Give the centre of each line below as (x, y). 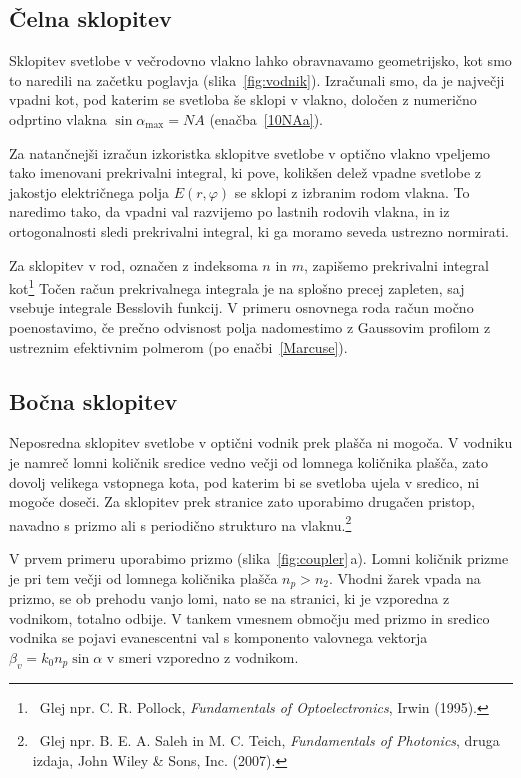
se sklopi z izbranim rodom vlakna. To (352, 191)
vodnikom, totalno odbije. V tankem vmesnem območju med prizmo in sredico (249, 617)
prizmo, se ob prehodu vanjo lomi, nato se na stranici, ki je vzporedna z (229, 598)
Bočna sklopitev (93, 400)
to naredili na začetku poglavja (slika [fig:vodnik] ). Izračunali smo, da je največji (257, 79)
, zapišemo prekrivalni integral (396, 264)
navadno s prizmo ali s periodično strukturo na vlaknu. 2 (180, 523)
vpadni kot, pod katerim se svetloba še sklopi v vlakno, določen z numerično (243, 99)
